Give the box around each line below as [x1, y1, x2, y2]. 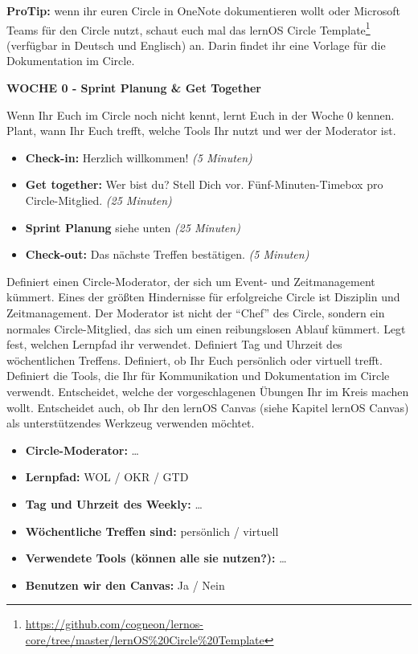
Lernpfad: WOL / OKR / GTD [25, 468, 189, 485]
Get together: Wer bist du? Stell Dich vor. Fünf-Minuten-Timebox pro [25, 176, 383, 193]
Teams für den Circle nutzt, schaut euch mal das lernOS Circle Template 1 [6, 18, 371, 38]
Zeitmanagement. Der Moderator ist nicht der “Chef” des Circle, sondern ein [6, 304, 385, 321]
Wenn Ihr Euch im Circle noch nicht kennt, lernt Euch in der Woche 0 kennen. [6, 106, 395, 123]
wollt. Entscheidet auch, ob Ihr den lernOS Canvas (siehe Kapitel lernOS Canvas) [6, 399, 409, 415]
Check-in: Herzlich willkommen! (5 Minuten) [25, 149, 252, 166]
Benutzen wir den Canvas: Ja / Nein [25, 576, 225, 593]
